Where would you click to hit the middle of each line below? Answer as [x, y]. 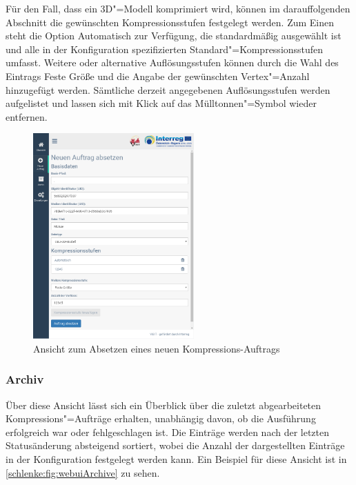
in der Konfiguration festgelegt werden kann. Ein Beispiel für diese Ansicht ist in [176, 458]
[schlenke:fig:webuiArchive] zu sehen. [83, 472]
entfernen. [27, 116]
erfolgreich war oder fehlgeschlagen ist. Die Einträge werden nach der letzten [168, 432]
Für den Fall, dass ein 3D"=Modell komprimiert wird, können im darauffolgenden [178, 8]
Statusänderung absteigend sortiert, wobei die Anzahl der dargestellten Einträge [175, 445]
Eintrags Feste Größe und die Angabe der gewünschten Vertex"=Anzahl [158, 76]
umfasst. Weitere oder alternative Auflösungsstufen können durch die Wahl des [172, 62]
